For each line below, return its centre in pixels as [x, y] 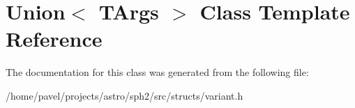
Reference [54, 39]
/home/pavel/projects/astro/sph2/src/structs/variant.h [124, 95]
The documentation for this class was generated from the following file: [157, 72]
